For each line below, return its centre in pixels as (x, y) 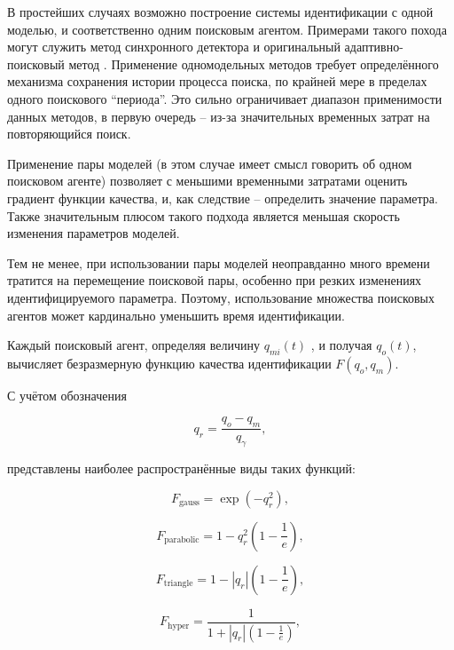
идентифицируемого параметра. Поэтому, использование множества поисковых (221, 297)
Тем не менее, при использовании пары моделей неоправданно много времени (219, 262)
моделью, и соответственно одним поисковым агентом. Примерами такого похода (227, 29)
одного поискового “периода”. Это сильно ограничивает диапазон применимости (225, 98)
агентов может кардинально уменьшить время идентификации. (176, 315)
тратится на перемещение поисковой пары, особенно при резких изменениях (215, 280)
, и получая (341, 345)
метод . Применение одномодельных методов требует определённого (254, 63)
